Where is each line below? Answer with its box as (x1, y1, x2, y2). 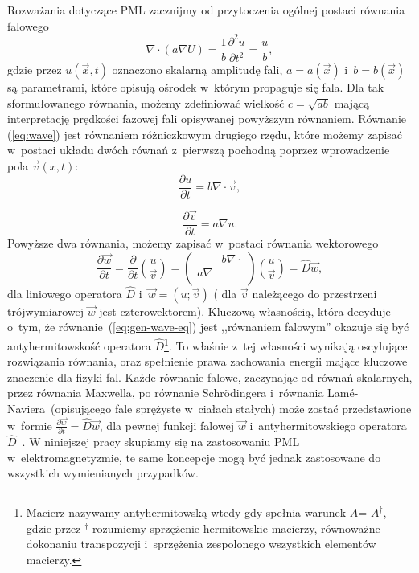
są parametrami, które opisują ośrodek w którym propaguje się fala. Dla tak (7, 79, 384, 96)
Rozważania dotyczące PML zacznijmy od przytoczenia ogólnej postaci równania (7, 2, 405, 18)
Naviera (7, 400, 46, 417)
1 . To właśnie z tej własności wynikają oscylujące (164, 335, 408, 354)
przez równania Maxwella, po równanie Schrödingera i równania (7, 384, 324, 401)
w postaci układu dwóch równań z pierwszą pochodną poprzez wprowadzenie (7, 141, 390, 158)
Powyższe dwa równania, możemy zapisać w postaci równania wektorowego (7, 235, 379, 251)
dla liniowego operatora (7, 284, 122, 301)
